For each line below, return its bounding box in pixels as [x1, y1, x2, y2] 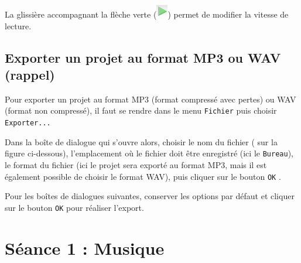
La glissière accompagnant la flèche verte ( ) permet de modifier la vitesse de [5, 8, 289, 20]
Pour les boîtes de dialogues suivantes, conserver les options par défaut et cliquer [5, 190, 295, 202]
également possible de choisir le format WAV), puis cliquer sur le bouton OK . [5, 170, 281, 182]
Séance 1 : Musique [5, 235, 165, 259]
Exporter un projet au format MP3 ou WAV [5, 48, 281, 66]
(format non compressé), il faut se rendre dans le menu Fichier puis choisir [5, 104, 277, 117]
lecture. [5, 19, 32, 32]
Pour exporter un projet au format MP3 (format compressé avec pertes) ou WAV [5, 93, 296, 105]
